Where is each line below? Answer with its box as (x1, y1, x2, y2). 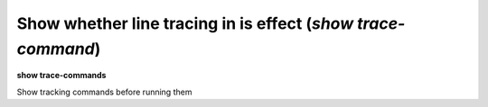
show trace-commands (16, 70, 107, 81)
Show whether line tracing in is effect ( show (16, 13, 354, 33)
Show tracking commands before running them (16, 86, 192, 97)
